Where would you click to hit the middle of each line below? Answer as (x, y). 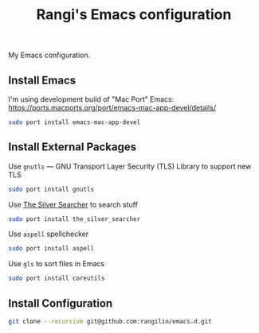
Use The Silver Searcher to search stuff (73, 204)
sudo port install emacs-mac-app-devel (75, 122)
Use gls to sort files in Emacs (57, 264)
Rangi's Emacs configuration (134, 15)
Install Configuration (61, 303)
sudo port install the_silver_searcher (75, 219)
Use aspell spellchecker (49, 234)
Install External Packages (73, 147)
